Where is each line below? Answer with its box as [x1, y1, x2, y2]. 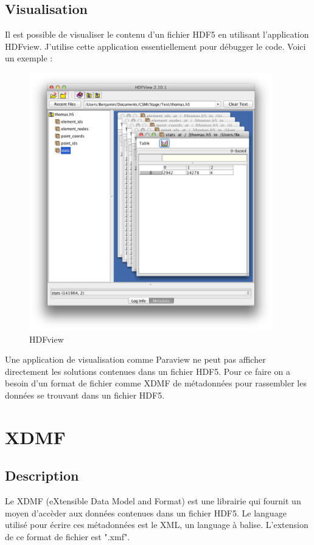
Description [5, 466, 79, 485]
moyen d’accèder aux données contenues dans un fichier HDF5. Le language [5, 506, 287, 519]
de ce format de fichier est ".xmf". [5, 530, 130, 543]
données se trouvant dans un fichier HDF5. [5, 388, 165, 401]
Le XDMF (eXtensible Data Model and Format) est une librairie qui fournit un [5, 495, 301, 507]
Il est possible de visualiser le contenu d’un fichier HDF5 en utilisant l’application [5, 28, 309, 41]
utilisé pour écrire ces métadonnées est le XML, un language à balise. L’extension [5, 518, 309, 531]
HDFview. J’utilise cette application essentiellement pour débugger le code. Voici [5, 39, 306, 52]
